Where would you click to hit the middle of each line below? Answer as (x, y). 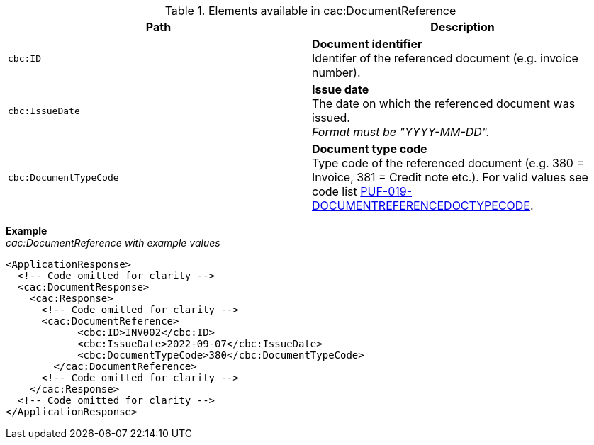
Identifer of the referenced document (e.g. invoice (445, 58)
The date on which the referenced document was (444, 103)
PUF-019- (386, 191)
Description (463, 27)
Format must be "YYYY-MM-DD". (401, 132)
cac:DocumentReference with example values (113, 243)
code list (335, 191)
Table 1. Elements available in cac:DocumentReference (310, 11)
